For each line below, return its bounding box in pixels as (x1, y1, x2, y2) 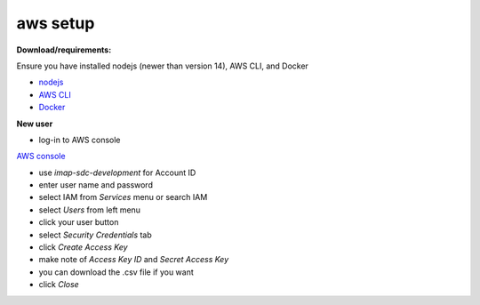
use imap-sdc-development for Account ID (38, 167, 196, 178)
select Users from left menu (38, 205, 141, 215)
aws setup (16, 13, 95, 33)
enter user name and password (38, 180, 153, 190)
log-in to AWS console (38, 134, 121, 145)
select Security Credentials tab (38, 229, 153, 240)
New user (16, 118, 53, 129)
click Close (38, 279, 79, 290)
